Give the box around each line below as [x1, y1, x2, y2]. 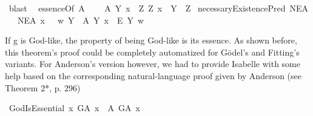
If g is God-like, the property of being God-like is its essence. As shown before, [5, 34, 297, 47]
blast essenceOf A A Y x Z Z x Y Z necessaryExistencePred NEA [8, 2, 309, 14]
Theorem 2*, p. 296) [5, 81, 81, 94]
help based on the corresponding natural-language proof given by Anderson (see [5, 69, 301, 82]
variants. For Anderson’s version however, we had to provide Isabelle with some [5, 57, 300, 70]
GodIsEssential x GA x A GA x [8, 101, 140, 114]
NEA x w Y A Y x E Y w [17, 13, 144, 26]
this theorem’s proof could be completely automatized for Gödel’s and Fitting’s [5, 45, 300, 58]
